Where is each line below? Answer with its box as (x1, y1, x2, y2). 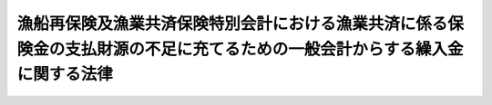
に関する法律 (16, 64, 114, 85)
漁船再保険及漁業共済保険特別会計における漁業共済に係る (16, 14, 448, 33)
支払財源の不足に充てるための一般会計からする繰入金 (65, 39, 464, 59)
